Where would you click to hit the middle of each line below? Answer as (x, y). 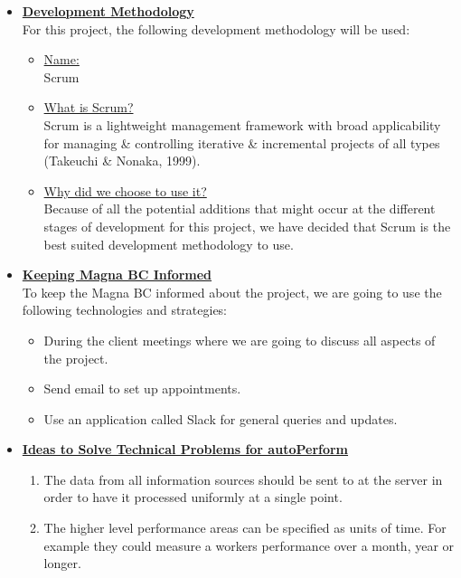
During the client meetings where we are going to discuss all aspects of (240, 340)
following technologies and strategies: (125, 310)
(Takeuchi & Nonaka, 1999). (122, 161)
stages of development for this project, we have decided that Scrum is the (247, 226)
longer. (62, 563)
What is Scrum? (89, 107)
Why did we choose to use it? (125, 190)
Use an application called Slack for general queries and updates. (221, 418)
